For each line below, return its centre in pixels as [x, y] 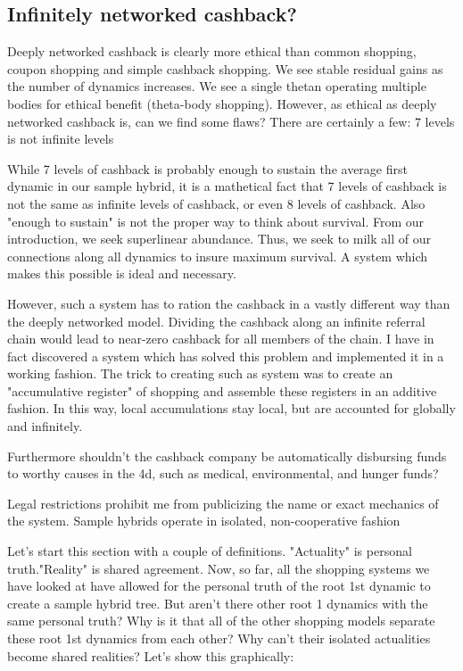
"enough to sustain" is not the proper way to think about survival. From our [215, 221]
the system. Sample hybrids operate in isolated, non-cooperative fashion [204, 521]
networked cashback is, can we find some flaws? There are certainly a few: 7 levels [231, 121]
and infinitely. [45, 426]
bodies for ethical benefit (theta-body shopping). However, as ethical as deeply [222, 103]
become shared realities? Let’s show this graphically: [151, 655]
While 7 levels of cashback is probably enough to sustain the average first [207, 168]
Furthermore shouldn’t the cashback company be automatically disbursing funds [227, 456]
